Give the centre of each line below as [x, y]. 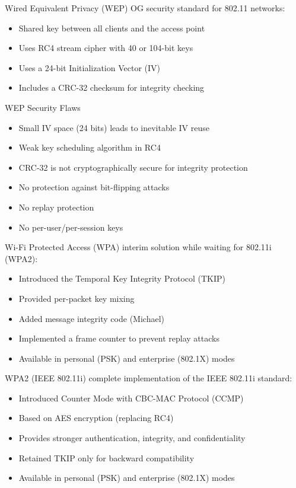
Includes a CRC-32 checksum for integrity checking [112, 87]
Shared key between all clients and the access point [112, 28]
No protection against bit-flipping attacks [94, 187]
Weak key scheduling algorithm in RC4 [90, 147]
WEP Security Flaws [43, 107]
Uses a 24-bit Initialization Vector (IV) [89, 67]
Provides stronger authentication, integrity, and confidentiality [132, 438]
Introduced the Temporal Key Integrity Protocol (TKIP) [122, 278]
